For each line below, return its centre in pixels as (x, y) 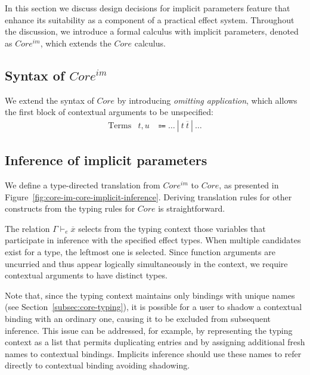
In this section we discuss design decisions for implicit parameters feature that (148, 8)
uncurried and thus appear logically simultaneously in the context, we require (146, 263)
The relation (27, 228)
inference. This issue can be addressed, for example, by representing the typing (149, 330)
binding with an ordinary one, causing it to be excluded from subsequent (138, 318)
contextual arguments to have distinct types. (86, 275)
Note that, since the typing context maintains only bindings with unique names (150, 295)
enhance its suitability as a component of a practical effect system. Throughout (150, 19)
